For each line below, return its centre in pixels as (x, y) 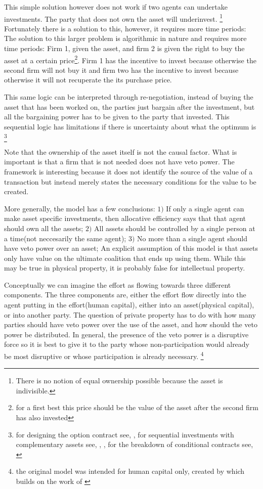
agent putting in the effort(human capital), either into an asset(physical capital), (129, 305)
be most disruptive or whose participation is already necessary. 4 (104, 355)
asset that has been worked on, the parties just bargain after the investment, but (129, 106)
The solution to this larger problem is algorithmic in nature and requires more (125, 38)
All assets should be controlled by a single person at (175, 228)
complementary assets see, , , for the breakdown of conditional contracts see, (135, 444)
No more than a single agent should (192, 238)
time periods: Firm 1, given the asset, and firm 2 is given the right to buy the (124, 48)
